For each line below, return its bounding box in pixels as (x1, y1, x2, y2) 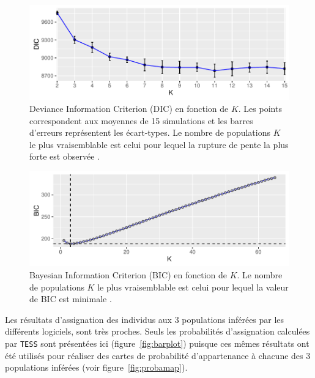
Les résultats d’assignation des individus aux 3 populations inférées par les (5, 313, 284, 325)
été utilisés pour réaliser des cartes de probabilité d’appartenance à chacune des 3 (5, 349, 311, 361)
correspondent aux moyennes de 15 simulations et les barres (29, 114, 253, 127)
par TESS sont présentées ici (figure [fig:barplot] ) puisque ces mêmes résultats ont (5, 337, 309, 350)
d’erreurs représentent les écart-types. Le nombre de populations (29, 126, 271, 139)
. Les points (238, 102, 282, 115)
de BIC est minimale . (29, 292, 112, 305)
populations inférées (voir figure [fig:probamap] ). (5, 361, 188, 374)
